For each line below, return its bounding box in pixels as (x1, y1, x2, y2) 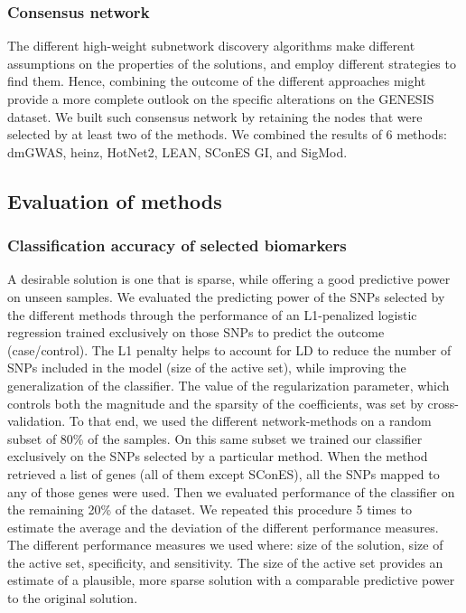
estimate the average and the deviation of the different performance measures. (7, 517, 439, 536)
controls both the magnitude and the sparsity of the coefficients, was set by (7, 393, 424, 412)
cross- (427, 393, 460, 412)
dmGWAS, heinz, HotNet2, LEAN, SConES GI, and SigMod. (7, 142, 348, 161)
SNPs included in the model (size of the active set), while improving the (7, 358, 406, 377)
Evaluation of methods (7, 186, 222, 214)
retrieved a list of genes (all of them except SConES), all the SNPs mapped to (7, 464, 440, 483)
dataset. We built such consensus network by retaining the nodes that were (7, 107, 423, 126)
